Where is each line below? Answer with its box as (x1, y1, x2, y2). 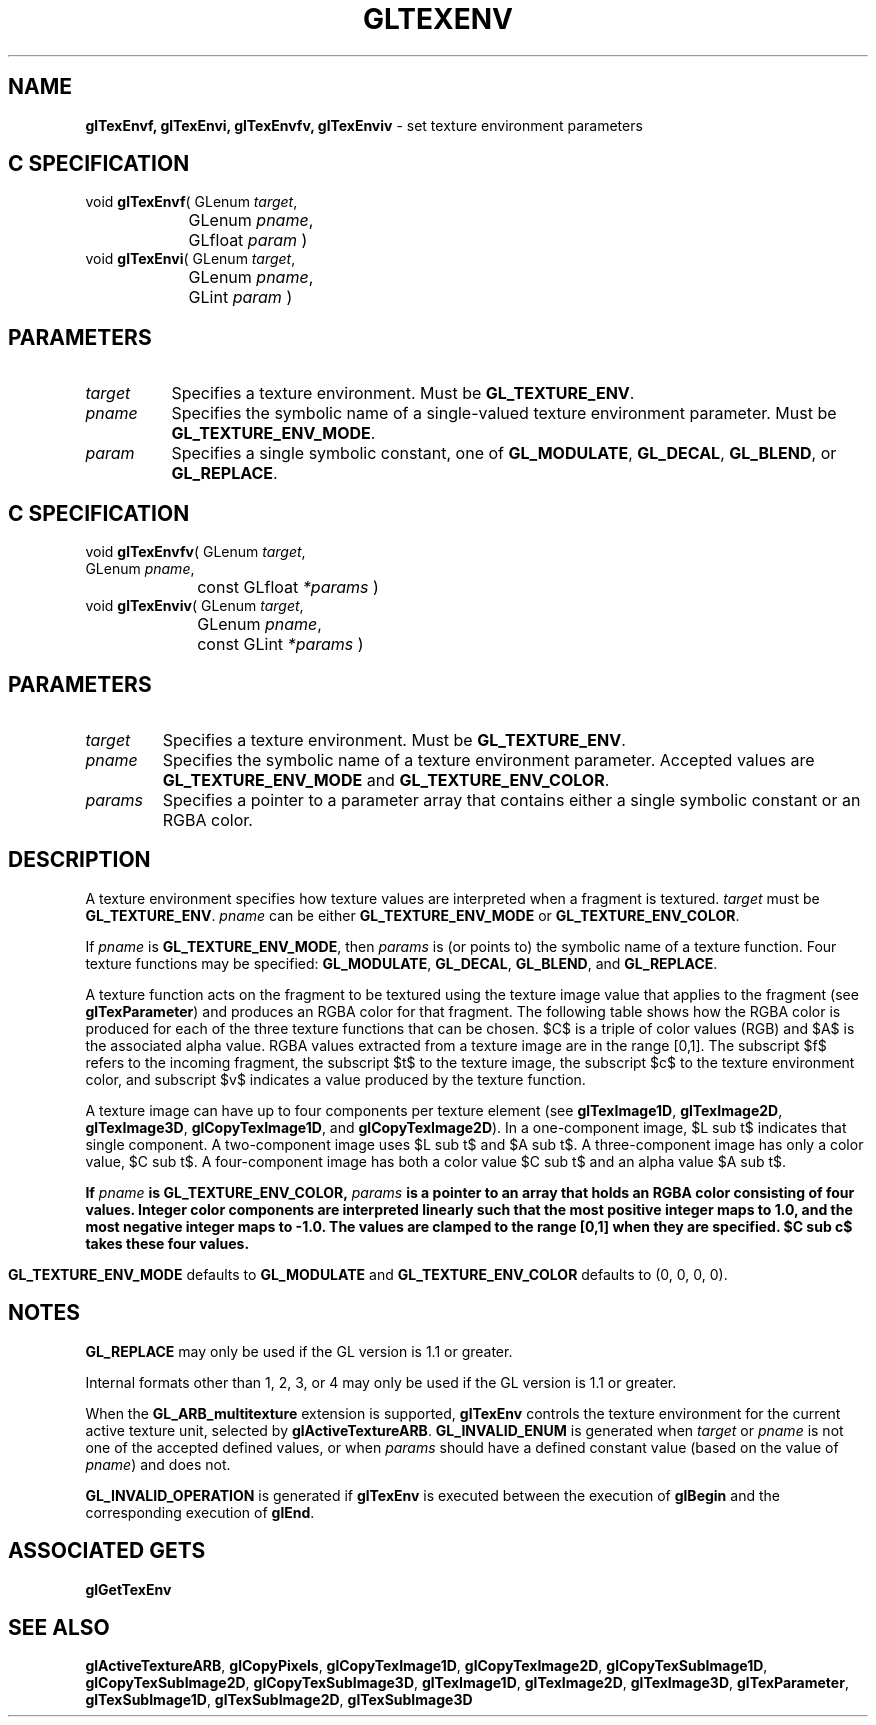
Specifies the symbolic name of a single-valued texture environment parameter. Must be (171, 403, 837, 424)
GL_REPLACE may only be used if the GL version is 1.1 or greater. (85, 1342, 513, 1360)
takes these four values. (85, 1234, 250, 1252)
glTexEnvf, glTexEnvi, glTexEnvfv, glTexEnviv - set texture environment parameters (85, 116, 643, 134)
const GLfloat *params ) (197, 577, 379, 598)
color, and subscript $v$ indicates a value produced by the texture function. (85, 1070, 586, 1088)
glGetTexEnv (85, 1580, 172, 1598)
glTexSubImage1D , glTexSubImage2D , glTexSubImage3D (85, 1691, 473, 1709)
